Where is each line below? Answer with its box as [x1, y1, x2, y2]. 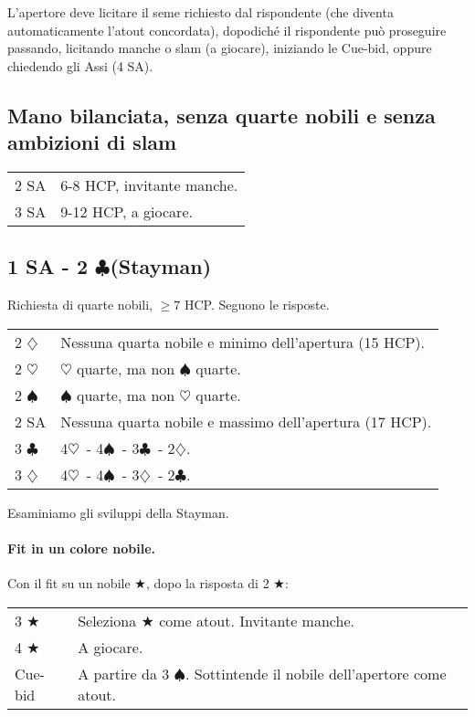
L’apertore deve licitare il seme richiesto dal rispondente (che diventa [7, 3, 394, 21]
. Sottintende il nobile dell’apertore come [185, 662, 447, 684]
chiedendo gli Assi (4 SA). [7, 56, 153, 75]
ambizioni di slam [7, 128, 177, 156]
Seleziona [78, 609, 137, 631]
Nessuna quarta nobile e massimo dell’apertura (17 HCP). [60, 410, 432, 432]
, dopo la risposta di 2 [145, 574, 269, 593]
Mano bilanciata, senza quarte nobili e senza [7, 100, 436, 129]
